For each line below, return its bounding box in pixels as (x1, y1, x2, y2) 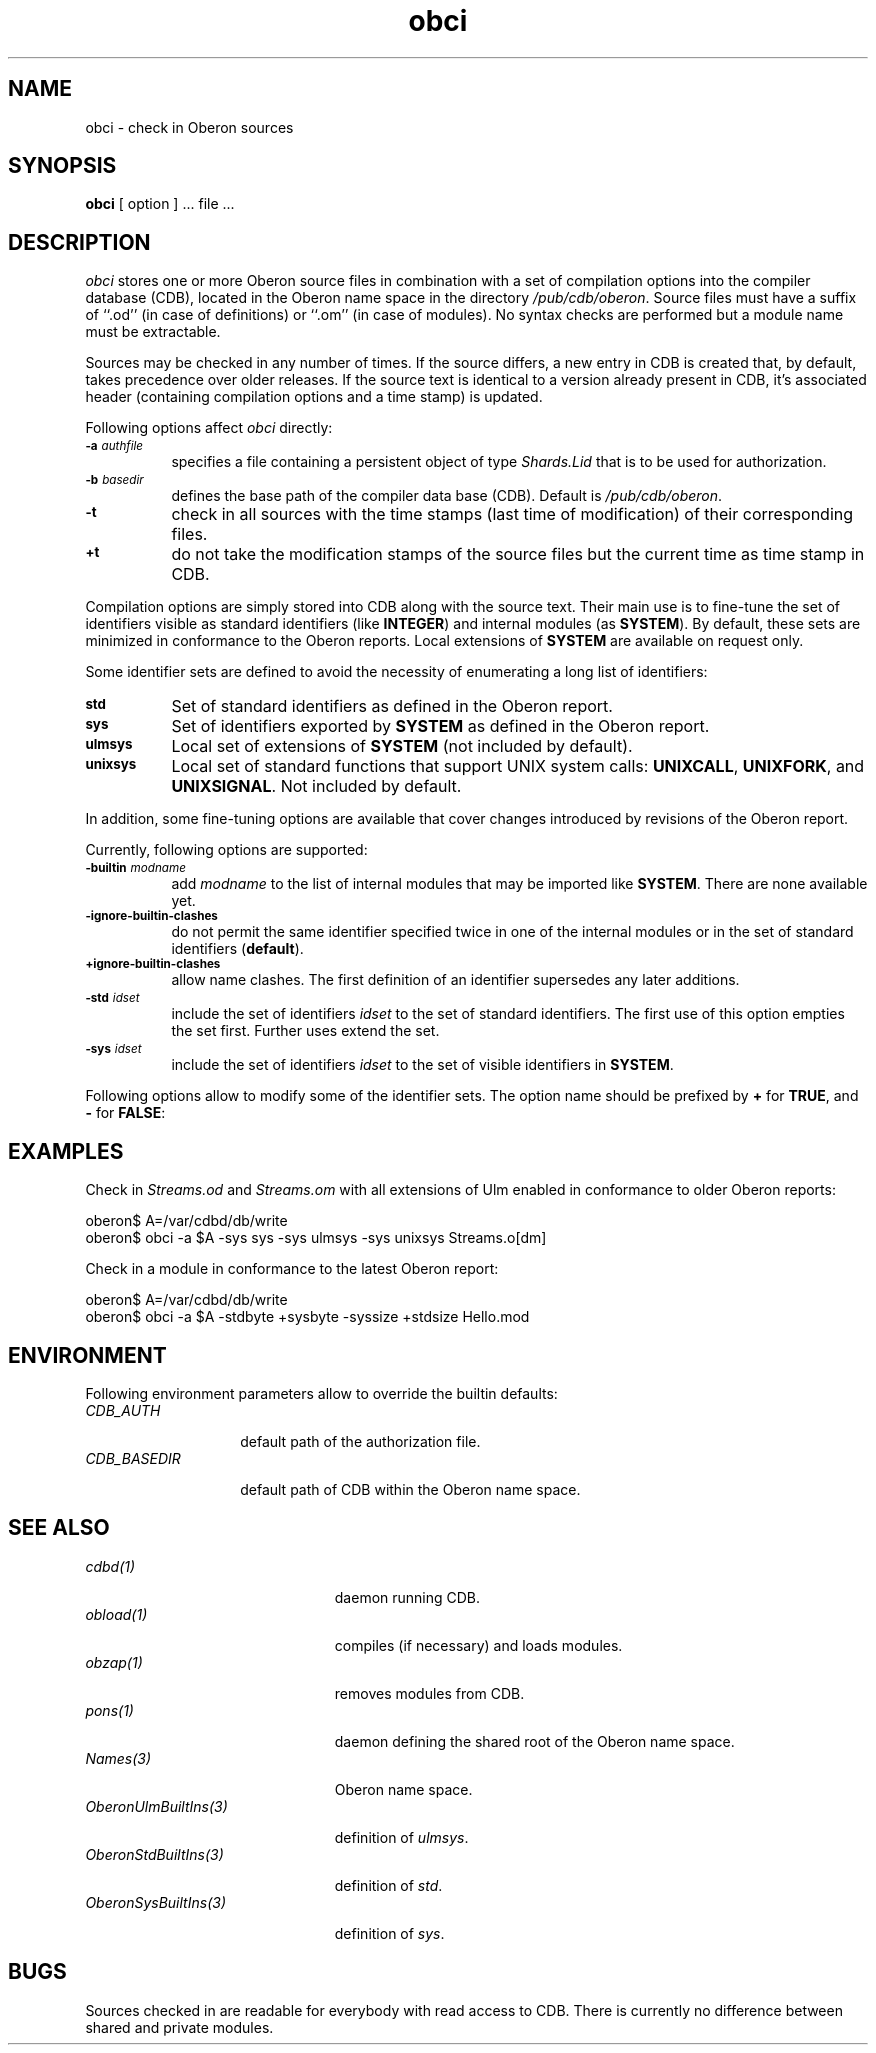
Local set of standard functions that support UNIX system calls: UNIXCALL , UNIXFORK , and (171, 756, 865, 777)
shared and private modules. (85, 2018, 274, 2036)
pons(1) (85, 1701, 134, 1719)
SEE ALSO (8, 1515, 110, 1541)
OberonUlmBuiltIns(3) (85, 1797, 228, 1815)
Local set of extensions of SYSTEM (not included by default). (171, 736, 633, 757)
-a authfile (85, 439, 144, 454)
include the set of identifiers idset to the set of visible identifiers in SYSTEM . (171, 1056, 674, 1074)
